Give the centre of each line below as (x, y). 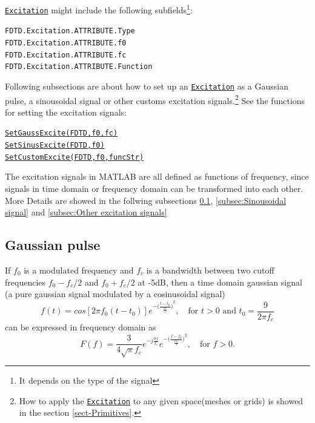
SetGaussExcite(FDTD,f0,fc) (61, 133)
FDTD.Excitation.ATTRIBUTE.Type (70, 31)
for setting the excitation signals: (66, 112)
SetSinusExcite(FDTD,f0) (55, 146)
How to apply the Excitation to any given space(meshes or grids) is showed (161, 400)
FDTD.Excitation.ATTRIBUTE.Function (79, 67)
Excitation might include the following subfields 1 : (99, 9)
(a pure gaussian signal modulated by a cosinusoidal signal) (115, 294)
